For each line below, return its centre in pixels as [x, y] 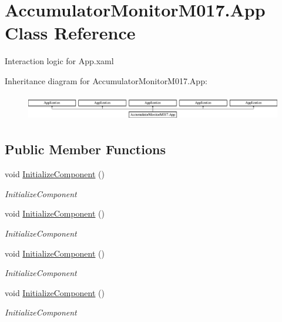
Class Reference [70, 33]
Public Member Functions [85, 149]
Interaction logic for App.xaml [59, 61]
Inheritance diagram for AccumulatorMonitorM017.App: [106, 80]
